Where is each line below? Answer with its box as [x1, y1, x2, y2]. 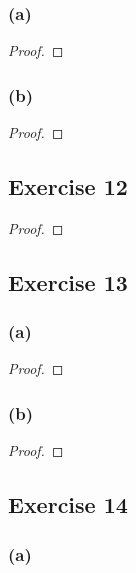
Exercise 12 [8, 171, 128, 202]
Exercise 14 [8, 489, 128, 520]
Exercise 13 [8, 266, 128, 297]
